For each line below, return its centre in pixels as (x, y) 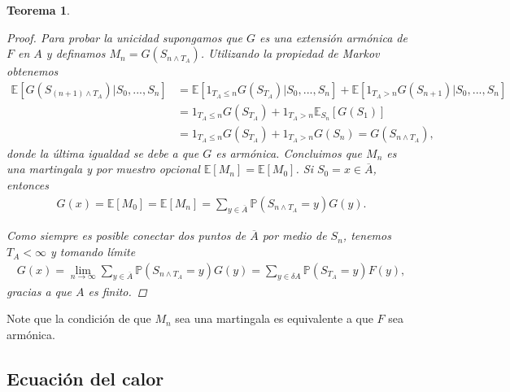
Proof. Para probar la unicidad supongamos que (124, 37)
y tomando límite (93, 252)
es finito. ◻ (118, 291)
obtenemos (33, 71)
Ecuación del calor (85, 378)
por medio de (294, 235)
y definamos (76, 53)
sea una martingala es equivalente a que (274, 318)
